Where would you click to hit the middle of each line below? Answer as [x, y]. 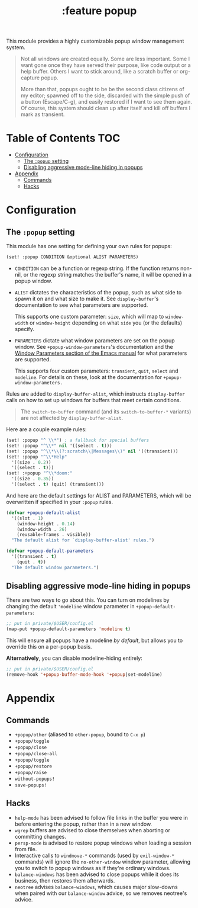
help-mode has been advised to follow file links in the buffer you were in [101, 817]
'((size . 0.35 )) [33, 479]
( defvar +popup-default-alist [43, 513]
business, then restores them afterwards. [65, 880]
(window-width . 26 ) [42, 529]
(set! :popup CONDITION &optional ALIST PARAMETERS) [72, 257]
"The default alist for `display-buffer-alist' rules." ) [83, 540]
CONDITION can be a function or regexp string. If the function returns [97, 268]
